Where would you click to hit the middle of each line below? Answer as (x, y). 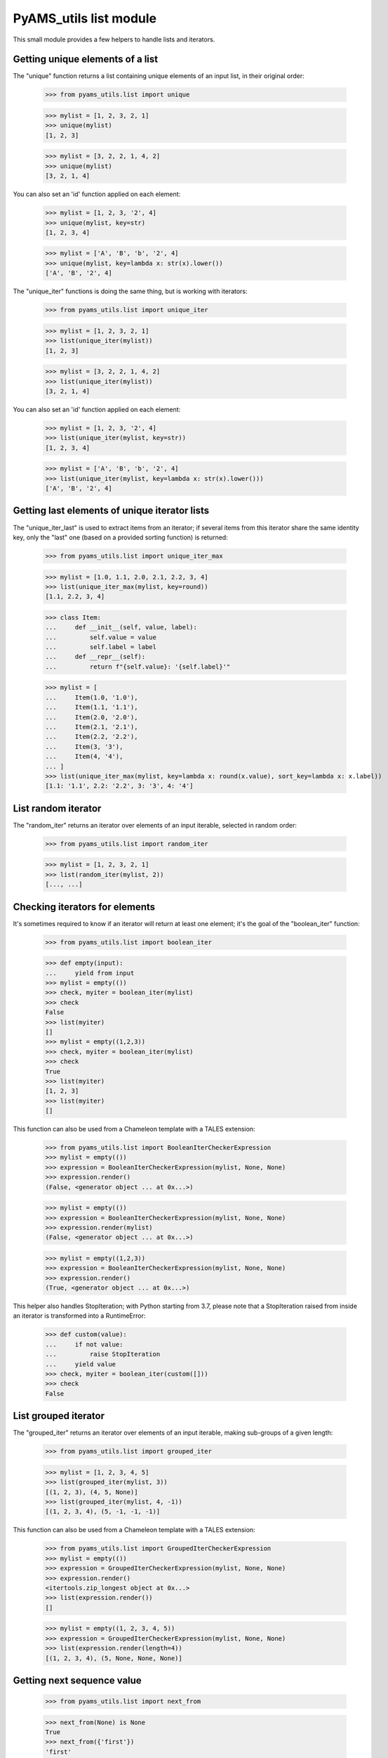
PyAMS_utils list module (85, 18)
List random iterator (57, 808)
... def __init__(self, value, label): (121, 627)
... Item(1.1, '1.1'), (92, 707)
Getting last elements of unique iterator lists (111, 511)
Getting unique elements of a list (86, 59)
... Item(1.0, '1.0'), (92, 697)
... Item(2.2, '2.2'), (92, 737)
